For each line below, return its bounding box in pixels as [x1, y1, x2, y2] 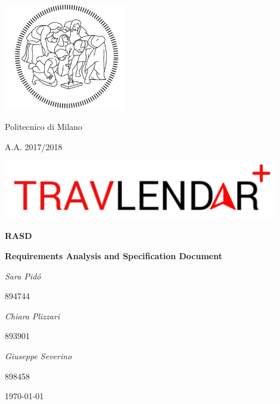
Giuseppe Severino [5, 350, 72, 362]
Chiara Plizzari [5, 309, 60, 322]
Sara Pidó [5, 269, 41, 282]
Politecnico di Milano [5, 120, 83, 133]
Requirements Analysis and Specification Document [5, 250, 223, 262]
